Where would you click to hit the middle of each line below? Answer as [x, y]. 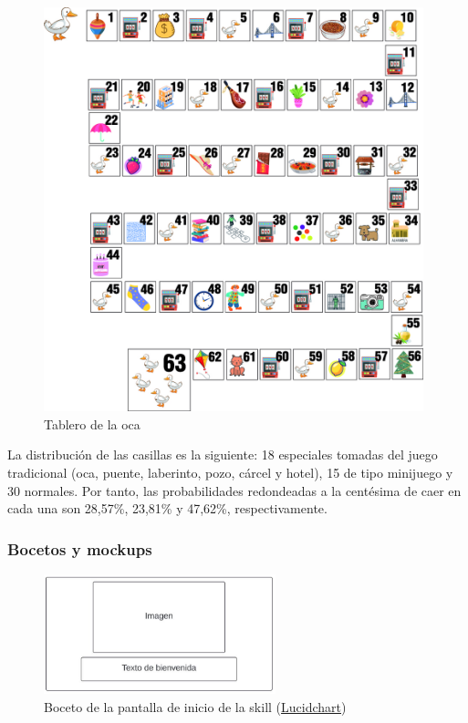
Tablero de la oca [92, 423]
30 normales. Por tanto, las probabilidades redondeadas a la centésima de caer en [234, 490]
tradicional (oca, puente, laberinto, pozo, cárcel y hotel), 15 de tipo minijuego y [230, 472]
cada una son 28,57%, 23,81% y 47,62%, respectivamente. [167, 508]
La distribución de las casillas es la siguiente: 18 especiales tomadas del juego [223, 454]
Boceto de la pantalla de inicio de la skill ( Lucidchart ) [195, 706]
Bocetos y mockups [80, 548]
